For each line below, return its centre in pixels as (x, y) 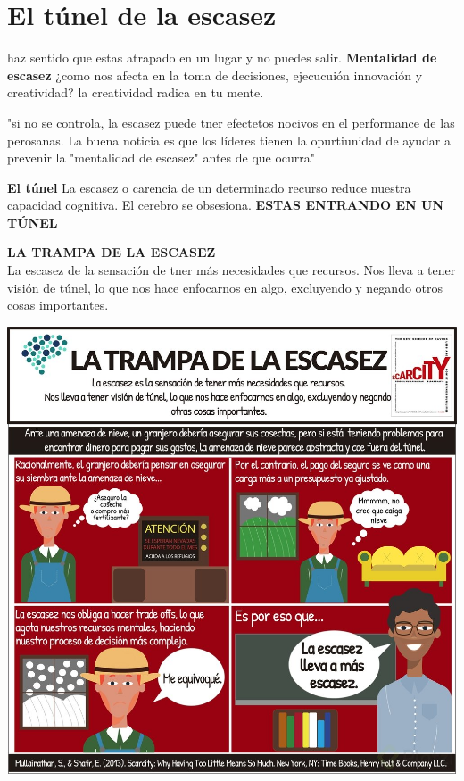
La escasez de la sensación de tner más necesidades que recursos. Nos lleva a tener (232, 270)
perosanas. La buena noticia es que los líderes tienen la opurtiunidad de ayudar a (229, 140)
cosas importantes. (58, 305)
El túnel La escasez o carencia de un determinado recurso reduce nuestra (209, 187)
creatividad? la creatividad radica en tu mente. (136, 92)
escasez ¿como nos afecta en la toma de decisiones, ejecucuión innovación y (215, 75)
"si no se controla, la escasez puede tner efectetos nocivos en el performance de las (231, 122)
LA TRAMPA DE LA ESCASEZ (112, 252)
